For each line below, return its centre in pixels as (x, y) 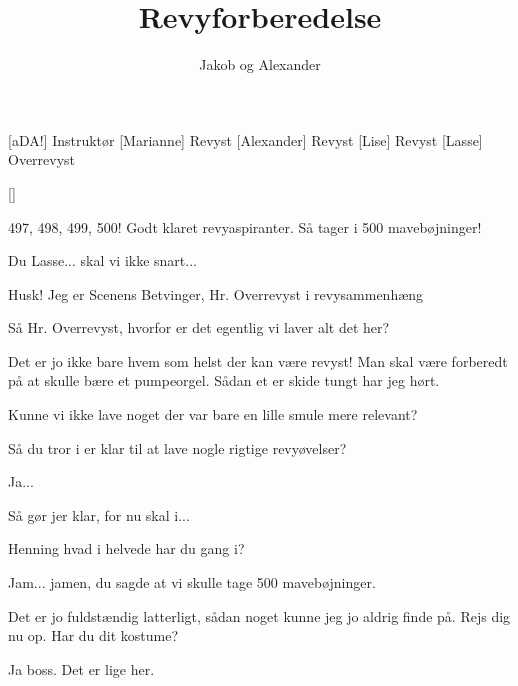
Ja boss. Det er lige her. (81, 668)
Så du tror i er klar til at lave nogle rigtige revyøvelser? (177, 447)
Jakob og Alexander (260, 64)
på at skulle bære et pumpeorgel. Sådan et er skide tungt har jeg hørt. (224, 380)
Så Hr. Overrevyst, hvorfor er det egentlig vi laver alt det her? (199, 327)
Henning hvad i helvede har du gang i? (126, 548)
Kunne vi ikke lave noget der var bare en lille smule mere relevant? (213, 414)
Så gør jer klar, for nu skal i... (99, 514)
